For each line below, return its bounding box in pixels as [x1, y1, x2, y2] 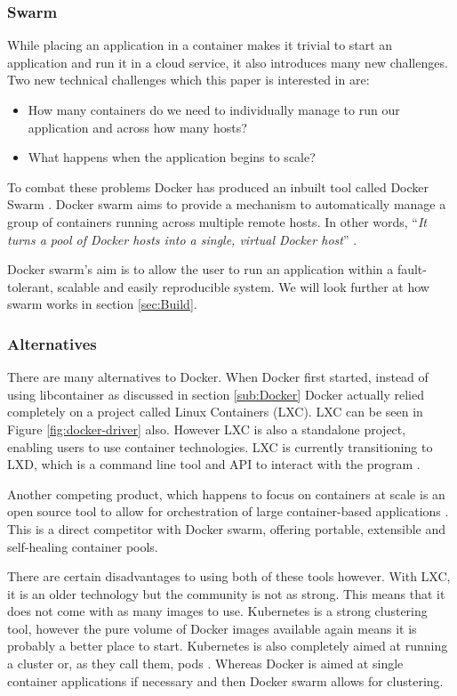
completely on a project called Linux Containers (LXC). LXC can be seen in [7, 402, 423, 421]
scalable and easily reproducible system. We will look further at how [57, 277, 429, 295]
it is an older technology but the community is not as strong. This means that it [7, 584, 445, 603]
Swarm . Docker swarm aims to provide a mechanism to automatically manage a [7, 195, 446, 214]
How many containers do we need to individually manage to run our [28, 101, 400, 118]
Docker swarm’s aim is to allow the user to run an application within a [7, 260, 394, 279]
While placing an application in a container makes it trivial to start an [7, 36, 393, 54]
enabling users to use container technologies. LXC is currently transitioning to [7, 437, 433, 456]
